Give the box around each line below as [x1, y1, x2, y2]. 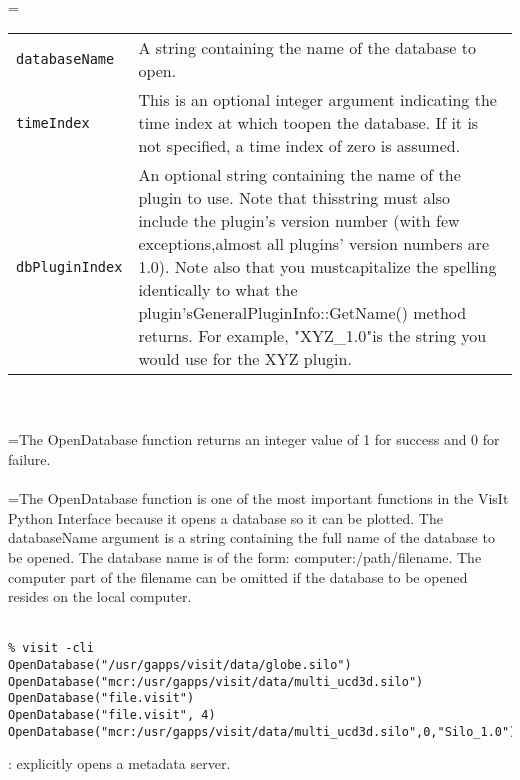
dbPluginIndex [16, 258, 123, 275]
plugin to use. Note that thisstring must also [138, 186, 451, 210]
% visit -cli [8, 641, 94, 656]
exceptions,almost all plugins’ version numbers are [138, 232, 490, 256]
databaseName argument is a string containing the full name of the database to [8, 527, 495, 548]
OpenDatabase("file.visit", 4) [8, 707, 216, 722]
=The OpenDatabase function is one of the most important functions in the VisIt [8, 488, 509, 509]
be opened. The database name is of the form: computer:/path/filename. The [8, 546, 482, 567]
